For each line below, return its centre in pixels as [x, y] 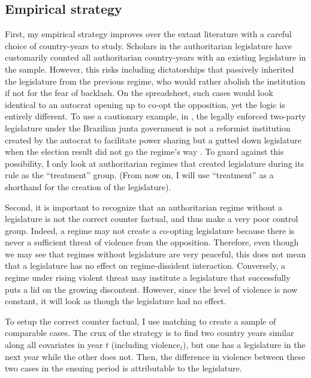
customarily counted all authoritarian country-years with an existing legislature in [155, 57]
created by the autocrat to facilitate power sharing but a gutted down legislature [153, 139]
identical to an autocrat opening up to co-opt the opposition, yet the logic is [145, 104]
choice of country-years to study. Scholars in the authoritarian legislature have [148, 45]
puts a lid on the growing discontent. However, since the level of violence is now [151, 289]
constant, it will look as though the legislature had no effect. [116, 301]
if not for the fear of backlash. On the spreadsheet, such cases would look [139, 93]
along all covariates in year [54, 345]
